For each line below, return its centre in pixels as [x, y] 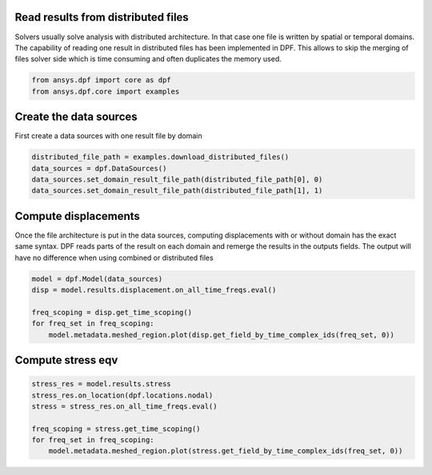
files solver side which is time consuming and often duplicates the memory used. [148, 59]
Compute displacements [77, 216]
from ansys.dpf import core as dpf [101, 80]
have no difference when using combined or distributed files [114, 257]
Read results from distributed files [102, 17]
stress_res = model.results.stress [101, 384]
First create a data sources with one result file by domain [109, 136]
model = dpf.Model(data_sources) [97, 279]
